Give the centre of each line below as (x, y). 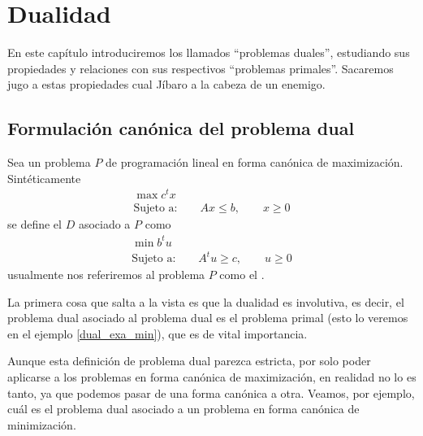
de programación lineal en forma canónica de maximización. (255, 162)
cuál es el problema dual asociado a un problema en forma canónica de (183, 409)
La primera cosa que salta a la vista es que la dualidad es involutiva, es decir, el (206, 301)
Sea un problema (49, 162)
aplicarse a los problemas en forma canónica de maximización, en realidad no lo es (212, 377)
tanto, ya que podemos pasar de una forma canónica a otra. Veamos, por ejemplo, (211, 392)
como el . (242, 275)
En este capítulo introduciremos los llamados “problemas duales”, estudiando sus (209, 52)
